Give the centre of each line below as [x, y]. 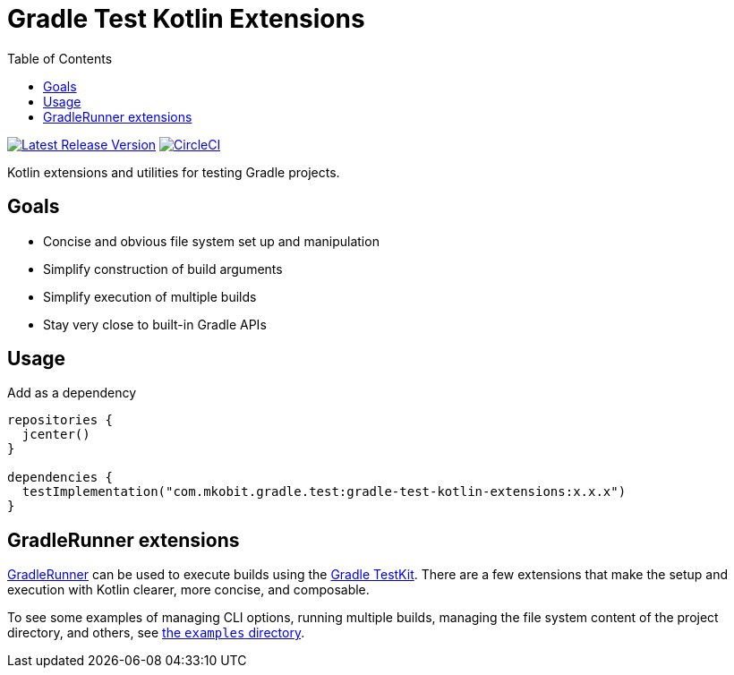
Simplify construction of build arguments [163, 269]
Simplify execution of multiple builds [150, 296]
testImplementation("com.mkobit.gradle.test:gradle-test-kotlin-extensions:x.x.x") [324, 492]
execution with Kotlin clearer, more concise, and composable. [188, 590]
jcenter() [56, 435]
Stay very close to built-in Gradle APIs [155, 324]
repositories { [60, 420]
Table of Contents [60, 58]
